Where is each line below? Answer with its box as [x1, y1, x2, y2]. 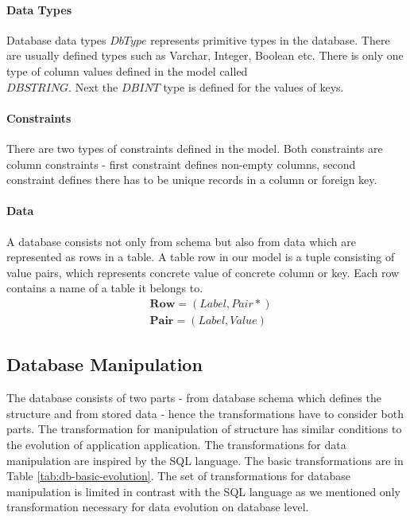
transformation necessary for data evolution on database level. [6, 498, 309, 515]
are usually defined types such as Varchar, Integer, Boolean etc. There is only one [6, 47, 404, 64]
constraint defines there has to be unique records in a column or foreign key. [6, 171, 377, 188]
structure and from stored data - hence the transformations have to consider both [6, 405, 404, 421]
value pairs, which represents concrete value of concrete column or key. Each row [6, 264, 400, 280]
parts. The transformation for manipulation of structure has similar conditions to [6, 420, 402, 437]
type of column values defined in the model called [6, 62, 248, 79]
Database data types [6, 31, 106, 48]
